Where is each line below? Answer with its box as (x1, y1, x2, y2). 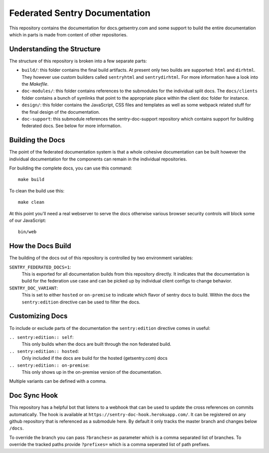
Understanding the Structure (9, 45, 101, 53)
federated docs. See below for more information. (21, 123, 122, 129)
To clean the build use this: (9, 187, 65, 194)
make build (18, 177, 45, 182)
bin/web (18, 229, 37, 235)
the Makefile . (21, 81, 49, 87)
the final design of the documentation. (21, 109, 100, 115)
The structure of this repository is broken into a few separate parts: (9, 58, 147, 64)
